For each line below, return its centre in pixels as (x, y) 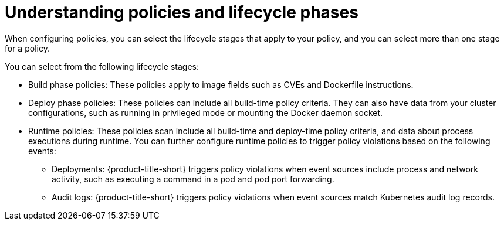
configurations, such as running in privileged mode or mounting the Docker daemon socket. (206, 112)
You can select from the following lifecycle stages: (102, 66)
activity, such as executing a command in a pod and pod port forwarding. (193, 179)
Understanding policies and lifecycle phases (182, 12)
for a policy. (27, 48)
